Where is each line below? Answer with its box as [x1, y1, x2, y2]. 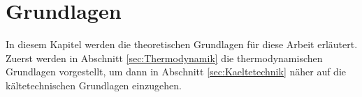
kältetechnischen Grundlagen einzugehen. [6, 77, 182, 92]
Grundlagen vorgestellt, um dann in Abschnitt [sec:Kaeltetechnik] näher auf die [6, 64, 346, 79]
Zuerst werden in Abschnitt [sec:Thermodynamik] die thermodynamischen [6, 50, 323, 65]
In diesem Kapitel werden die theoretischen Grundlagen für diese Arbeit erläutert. [6, 37, 358, 52]
